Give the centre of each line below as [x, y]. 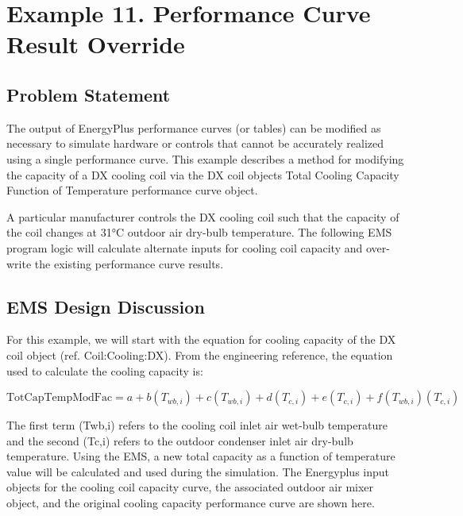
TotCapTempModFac [60, 398]
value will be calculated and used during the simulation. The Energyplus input [198, 471]
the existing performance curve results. [129, 263]
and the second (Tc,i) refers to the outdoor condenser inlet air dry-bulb [180, 440]
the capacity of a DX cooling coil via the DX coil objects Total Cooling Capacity [203, 174]
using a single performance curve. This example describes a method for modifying [205, 158]
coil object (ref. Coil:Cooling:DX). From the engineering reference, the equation [200, 354]
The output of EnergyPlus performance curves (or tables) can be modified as [194, 127]
